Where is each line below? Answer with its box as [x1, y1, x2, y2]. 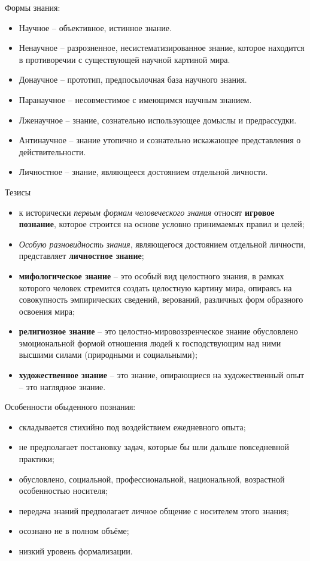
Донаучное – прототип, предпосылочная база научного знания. [19, 73, 247, 86]
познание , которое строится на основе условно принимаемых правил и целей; [19, 218, 305, 230]
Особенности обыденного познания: [5, 400, 136, 413]
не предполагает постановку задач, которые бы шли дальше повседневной [19, 441, 289, 453]
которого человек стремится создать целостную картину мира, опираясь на [19, 281, 292, 294]
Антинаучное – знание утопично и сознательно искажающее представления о [19, 134, 301, 146]
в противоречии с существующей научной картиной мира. [19, 53, 230, 65]
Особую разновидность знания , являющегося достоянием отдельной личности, [19, 237, 306, 250]
